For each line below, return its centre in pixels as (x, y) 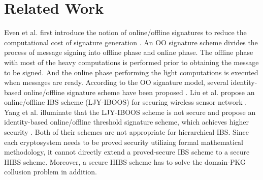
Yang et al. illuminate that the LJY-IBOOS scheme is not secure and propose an (130, 112)
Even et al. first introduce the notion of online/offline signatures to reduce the (125, 32)
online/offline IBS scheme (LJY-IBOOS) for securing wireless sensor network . (126, 102)
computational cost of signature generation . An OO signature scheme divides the (131, 42)
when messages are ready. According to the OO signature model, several (116, 82)
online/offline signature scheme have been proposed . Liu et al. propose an (139, 92)
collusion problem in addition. (51, 172)
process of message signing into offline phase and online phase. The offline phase (129, 52)
